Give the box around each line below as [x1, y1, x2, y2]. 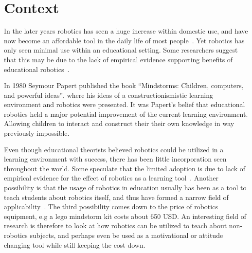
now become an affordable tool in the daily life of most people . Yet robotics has [4, 35, 245, 45]
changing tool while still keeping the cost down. [4, 239, 145, 250]
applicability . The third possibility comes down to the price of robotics [4, 201, 218, 212]
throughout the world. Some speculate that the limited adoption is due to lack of [4, 163, 246, 173]
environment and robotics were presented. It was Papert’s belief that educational [4, 99, 245, 109]
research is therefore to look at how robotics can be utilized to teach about [4, 220, 227, 231]
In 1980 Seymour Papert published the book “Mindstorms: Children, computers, [4, 80, 244, 90]
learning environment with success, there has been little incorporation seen [4, 154, 227, 164]
